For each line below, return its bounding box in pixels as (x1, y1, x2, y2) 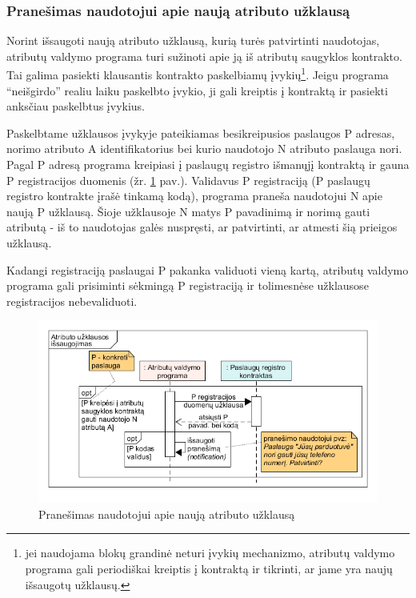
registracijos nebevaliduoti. (6, 292, 138, 309)
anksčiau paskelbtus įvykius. (6, 98, 145, 114)
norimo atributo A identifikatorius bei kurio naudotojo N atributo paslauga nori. (6, 140, 402, 157)
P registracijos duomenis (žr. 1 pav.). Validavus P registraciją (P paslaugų (6, 171, 370, 188)
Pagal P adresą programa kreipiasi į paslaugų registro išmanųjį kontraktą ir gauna (6, 156, 410, 173)
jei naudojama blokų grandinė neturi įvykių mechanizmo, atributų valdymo (25, 544, 395, 561)
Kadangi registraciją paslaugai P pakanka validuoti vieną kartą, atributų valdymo (6, 261, 409, 278)
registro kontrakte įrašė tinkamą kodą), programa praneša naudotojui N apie (6, 187, 382, 204)
